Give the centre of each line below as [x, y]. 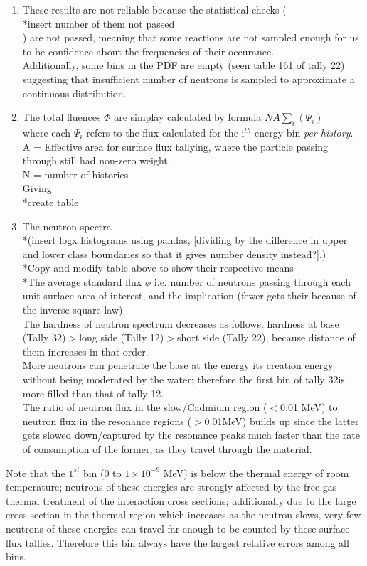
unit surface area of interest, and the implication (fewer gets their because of [189, 295]
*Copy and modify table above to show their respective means [158, 268]
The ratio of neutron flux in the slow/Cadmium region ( [145, 407]
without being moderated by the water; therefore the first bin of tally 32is [183, 379]
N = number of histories [75, 174]
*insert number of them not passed [99, 23]
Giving [37, 188]
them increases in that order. [85, 351]
